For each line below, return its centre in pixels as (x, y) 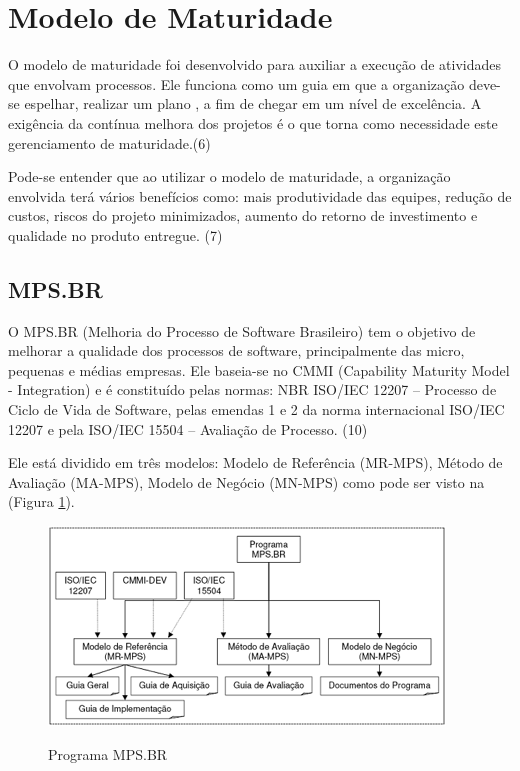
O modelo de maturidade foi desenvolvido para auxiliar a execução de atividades (255, 64)
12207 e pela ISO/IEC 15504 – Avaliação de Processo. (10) (188, 428)
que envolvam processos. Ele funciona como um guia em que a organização (236, 83)
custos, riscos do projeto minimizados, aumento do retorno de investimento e (243, 215)
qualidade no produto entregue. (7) (115, 234)
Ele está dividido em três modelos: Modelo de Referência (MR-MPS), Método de (255, 462)
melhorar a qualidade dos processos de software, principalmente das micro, (236, 350)
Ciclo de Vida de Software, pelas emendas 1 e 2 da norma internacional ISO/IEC (256, 409)
